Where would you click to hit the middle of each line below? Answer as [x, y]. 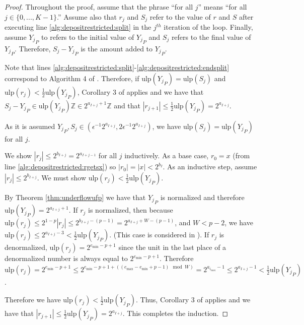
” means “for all [222, 7]
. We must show [62, 177]
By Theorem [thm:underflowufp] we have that [75, 197]
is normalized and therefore [202, 197]
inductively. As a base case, [167, 155]
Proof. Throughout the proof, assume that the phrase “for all [99, 7]
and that [127, 105]
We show [18, 155]
